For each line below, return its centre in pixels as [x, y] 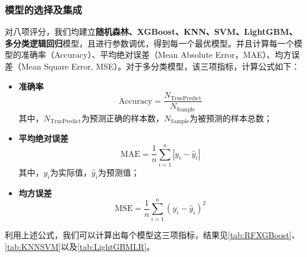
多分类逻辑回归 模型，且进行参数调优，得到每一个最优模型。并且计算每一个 [149, 43]
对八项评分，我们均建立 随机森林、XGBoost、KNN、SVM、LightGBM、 [151, 32]
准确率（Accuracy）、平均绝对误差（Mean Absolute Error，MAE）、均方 [156, 55]
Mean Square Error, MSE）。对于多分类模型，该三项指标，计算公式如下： [160, 66]
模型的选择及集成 [43, 9]
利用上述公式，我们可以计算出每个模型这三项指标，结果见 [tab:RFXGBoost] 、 [152, 235]
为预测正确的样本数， [123, 118]
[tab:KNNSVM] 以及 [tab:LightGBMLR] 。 [80, 246]
